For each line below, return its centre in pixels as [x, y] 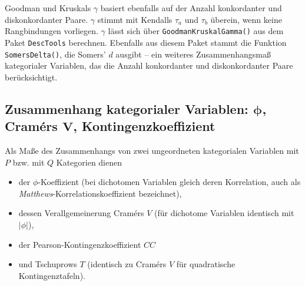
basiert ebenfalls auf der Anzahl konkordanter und [191, 8]
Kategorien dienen [89, 162]
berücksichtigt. [31, 77]
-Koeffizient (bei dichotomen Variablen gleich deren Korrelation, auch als [169, 182]
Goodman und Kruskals [48, 8]
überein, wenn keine [246, 19]
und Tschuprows [48, 264]
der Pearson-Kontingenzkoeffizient [80, 244]
